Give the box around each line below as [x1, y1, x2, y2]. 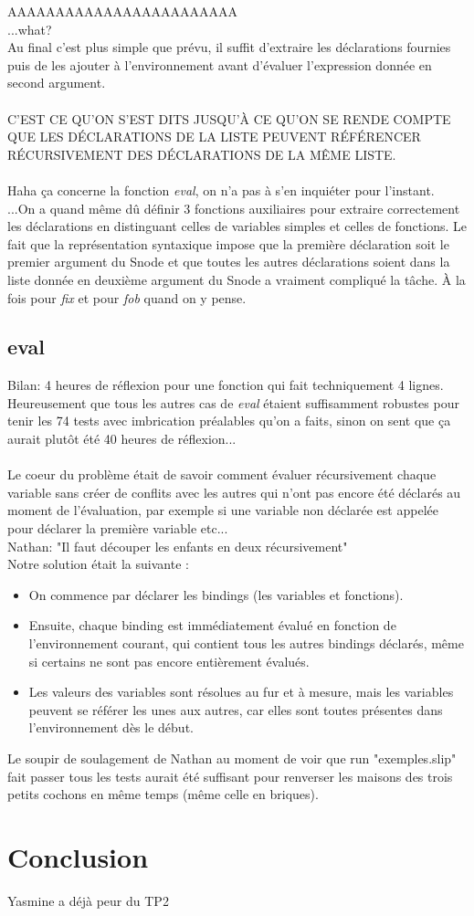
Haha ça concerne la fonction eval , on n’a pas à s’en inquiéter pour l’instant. [7, 180, 435, 199]
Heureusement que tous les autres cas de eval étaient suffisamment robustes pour [7, 393, 459, 412]
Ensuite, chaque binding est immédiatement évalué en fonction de [28, 616, 396, 635]
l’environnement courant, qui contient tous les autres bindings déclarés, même [28, 634, 464, 653]
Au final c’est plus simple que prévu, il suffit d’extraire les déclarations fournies [7, 37, 451, 57]
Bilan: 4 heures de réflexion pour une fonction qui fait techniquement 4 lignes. [7, 375, 444, 395]
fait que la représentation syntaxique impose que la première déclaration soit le [7, 234, 449, 253]
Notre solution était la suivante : [7, 554, 189, 574]
